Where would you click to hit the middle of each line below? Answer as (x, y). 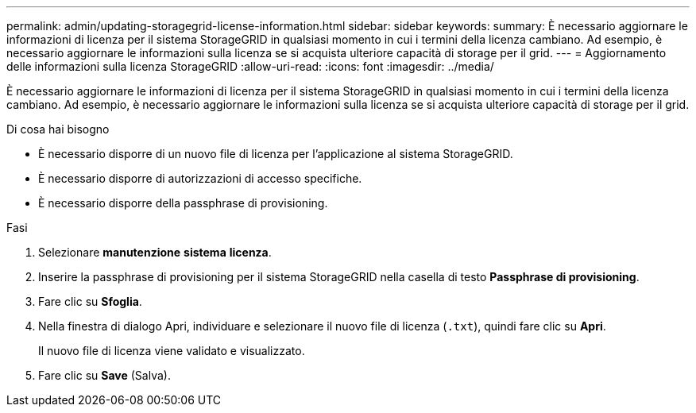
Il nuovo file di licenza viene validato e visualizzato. (172, 351)
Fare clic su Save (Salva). (104, 375)
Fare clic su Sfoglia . (90, 301)
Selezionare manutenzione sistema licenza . (155, 252)
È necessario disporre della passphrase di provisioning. (183, 203)
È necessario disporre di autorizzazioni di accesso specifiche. (200, 178)
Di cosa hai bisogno (58, 129)
